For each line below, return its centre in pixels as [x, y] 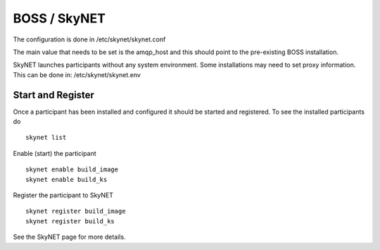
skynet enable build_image [72, 170]
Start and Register [54, 95]
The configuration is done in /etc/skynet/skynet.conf [89, 39]
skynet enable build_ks [66, 179]
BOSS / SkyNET [59, 18]
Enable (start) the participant [55, 153]
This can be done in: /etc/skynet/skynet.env [77, 74]
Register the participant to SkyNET [63, 195]
